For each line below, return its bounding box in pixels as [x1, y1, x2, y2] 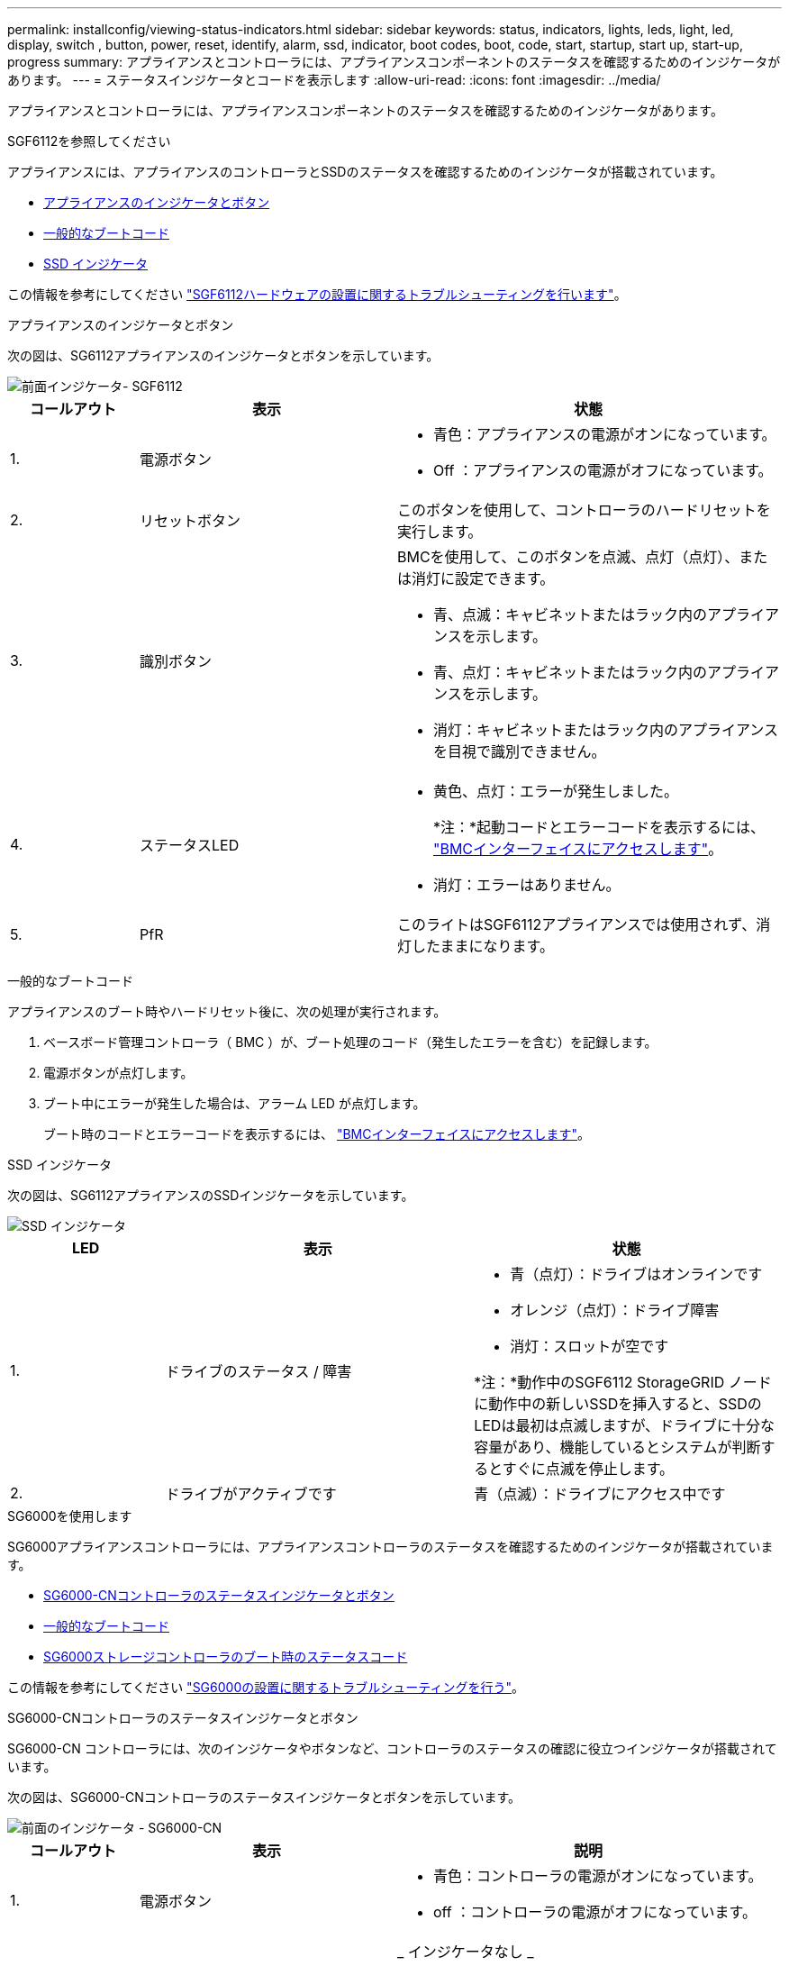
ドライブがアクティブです [165, 1485, 337, 1503]
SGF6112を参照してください [7, 133, 171, 149]
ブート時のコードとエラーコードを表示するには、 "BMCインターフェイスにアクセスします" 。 [43, 1126, 591, 1142]
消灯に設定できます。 [411, 569, 555, 587]
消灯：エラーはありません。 [432, 876, 621, 894]
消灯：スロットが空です [510, 1337, 669, 1355]
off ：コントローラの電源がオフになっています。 [432, 1903, 757, 1921]
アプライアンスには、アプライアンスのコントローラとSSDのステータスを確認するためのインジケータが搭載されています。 [7, 164, 723, 179]
